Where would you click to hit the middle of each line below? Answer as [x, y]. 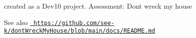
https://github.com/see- [74, 23]
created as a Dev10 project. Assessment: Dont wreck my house [98, 6]
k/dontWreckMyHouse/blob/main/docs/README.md [80, 31]
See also [16, 22]
